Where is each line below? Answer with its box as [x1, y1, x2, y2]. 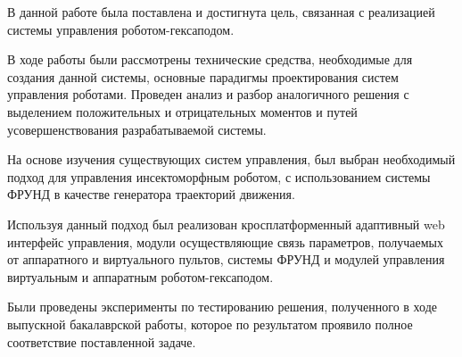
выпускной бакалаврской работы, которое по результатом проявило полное [7, 314, 413, 333]
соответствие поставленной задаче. [7, 332, 196, 351]
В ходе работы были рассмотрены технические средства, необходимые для [7, 50, 413, 69]
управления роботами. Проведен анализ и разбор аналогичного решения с [7, 85, 409, 104]
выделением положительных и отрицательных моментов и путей [7, 102, 358, 120]
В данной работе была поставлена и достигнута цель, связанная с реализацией [7, 3, 435, 21]
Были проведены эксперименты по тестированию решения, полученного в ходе [7, 297, 438, 316]
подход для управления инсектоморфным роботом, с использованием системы [7, 167, 431, 186]
